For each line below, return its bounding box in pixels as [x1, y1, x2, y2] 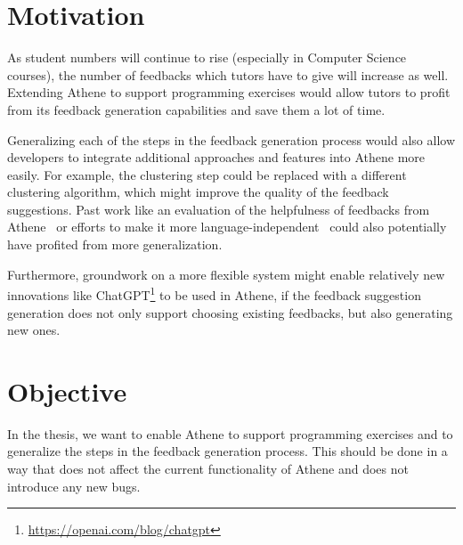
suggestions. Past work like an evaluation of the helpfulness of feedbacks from [7, 199, 430, 218]
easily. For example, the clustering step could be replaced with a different [7, 165, 407, 183]
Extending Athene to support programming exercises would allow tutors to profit [7, 83, 451, 102]
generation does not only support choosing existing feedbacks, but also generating [7, 303, 453, 321]
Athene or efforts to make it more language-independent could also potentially [7, 217, 447, 236]
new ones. [7, 321, 61, 339]
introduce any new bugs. [7, 476, 141, 495]
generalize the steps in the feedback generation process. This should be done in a [7, 442, 448, 460]
